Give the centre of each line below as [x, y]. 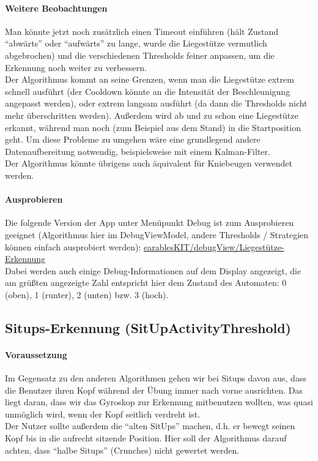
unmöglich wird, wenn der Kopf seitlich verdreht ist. [103, 414]
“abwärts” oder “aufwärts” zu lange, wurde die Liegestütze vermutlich [136, 43]
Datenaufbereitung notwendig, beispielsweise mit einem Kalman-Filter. [138, 151]
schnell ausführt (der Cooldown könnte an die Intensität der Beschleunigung [148, 91]
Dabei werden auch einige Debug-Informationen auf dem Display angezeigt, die [153, 270]
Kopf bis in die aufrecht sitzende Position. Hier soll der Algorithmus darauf [146, 438]
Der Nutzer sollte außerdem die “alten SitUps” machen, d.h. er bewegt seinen [150, 426]
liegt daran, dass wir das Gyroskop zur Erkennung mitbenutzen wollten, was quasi [159, 402]
